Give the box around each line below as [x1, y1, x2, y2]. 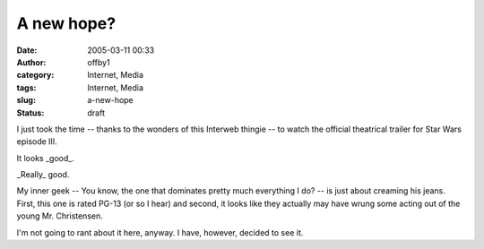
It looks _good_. [16, 152, 75, 163]
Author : [16, 56, 47, 67]
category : [16, 70, 55, 81]
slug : [16, 95, 36, 106]
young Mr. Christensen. [16, 210, 103, 221]
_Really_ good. [16, 169, 70, 180]
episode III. [16, 136, 57, 147]
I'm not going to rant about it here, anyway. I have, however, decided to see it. [16, 227, 304, 237]
